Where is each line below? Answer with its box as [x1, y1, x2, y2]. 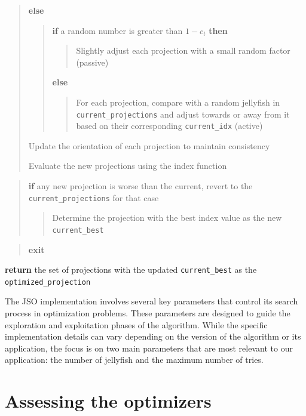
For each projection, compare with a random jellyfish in [76, 95, 280, 108]
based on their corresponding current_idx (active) [76, 119, 263, 132]
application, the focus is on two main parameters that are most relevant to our [5, 341, 293, 354]
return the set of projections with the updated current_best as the [5, 263, 257, 276]
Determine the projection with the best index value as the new [52, 211, 282, 224]
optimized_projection [5, 278, 91, 286]
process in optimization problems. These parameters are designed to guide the [5, 307, 290, 319]
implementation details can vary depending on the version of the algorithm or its [5, 330, 301, 343]
